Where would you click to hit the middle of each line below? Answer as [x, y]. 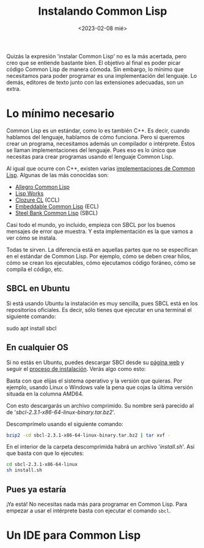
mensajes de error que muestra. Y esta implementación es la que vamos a [100, 231]
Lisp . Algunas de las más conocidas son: [57, 175]
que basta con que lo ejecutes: [45, 453]
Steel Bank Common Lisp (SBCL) [56, 213]
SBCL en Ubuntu [38, 288]
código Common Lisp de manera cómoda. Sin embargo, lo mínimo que [95, 69]
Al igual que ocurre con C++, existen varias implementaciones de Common [101, 168]
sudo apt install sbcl [31, 328]
